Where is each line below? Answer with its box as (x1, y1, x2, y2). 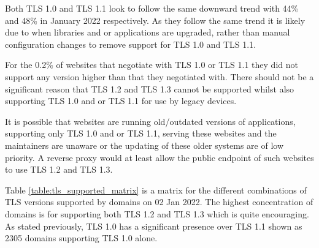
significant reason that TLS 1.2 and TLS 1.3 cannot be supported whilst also (5, 82, 294, 95)
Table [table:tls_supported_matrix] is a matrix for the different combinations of (5, 183, 307, 196)
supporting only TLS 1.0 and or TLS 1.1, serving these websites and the (5, 127, 277, 140)
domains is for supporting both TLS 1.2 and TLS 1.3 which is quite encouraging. (5, 207, 309, 220)
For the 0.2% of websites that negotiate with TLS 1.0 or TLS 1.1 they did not (5, 58, 298, 71)
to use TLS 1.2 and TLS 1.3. (5, 163, 113, 176)
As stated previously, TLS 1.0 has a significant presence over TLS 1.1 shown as (5, 219, 302, 232)
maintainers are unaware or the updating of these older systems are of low (5, 138, 284, 151)
